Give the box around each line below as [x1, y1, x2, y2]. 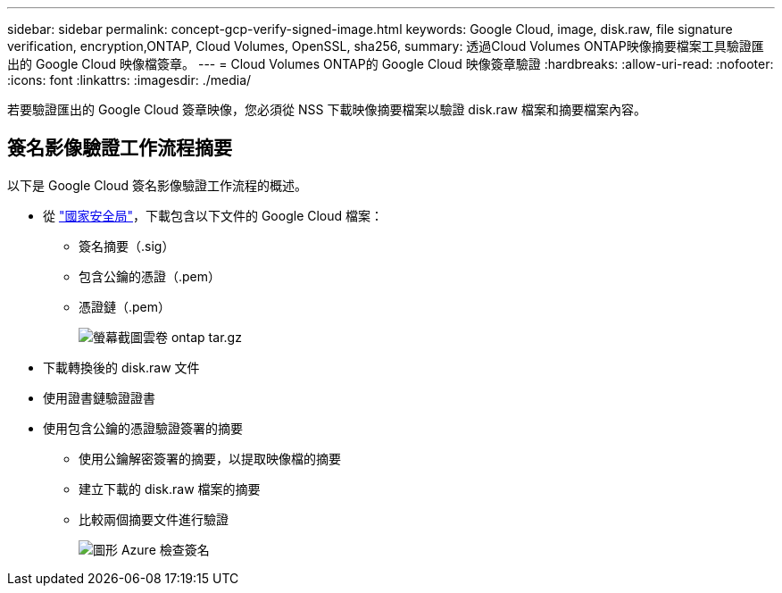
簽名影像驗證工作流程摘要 [7, 137, 232, 160]
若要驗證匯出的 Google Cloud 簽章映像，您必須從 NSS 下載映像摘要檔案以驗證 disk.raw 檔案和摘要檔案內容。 [7, 102, 646, 117]
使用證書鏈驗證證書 [43, 389, 155, 405]
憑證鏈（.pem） [79, 298, 171, 314]
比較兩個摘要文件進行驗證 [79, 511, 229, 527]
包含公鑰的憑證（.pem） [79, 268, 221, 284]
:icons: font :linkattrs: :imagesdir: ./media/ [7, 72, 252, 88]
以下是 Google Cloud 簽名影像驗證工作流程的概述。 [7, 177, 308, 193]
